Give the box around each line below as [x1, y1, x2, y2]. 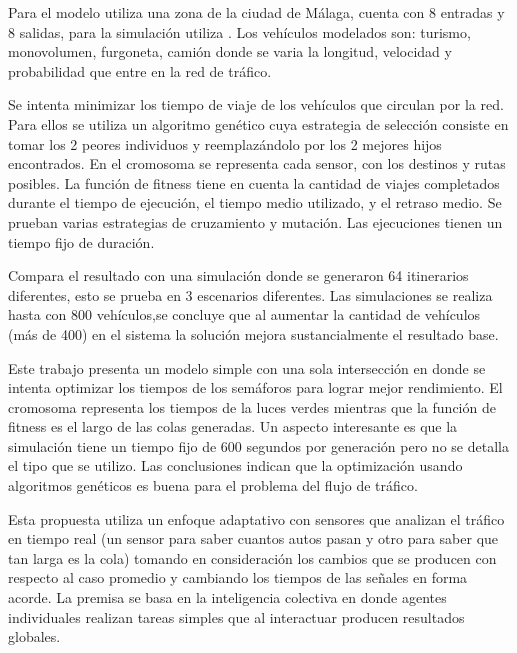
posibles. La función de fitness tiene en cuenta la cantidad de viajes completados [8, 172, 500, 193]
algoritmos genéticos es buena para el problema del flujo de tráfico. [8, 475, 418, 496]
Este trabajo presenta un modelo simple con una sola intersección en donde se [8, 357, 486, 378]
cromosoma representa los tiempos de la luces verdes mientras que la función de [8, 396, 496, 417]
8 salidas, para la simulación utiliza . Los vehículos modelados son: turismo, [8, 21, 471, 42]
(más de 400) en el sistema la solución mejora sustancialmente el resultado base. [8, 323, 499, 344]
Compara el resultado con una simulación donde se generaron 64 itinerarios [8, 265, 469, 286]
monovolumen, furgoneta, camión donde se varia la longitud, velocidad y [8, 41, 452, 62]
